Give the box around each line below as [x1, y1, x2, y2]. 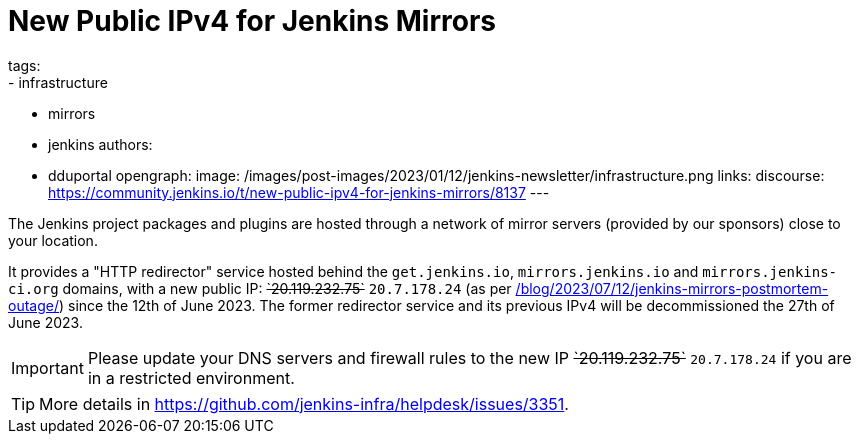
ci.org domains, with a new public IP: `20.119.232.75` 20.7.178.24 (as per [8, 279, 512, 297]
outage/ [8, 296, 59, 314]
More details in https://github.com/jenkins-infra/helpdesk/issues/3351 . [39, 393, 569, 414]
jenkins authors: [48, 135, 153, 153]
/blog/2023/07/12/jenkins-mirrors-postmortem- [515, 279, 829, 297]
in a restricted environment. [87, 367, 295, 388]
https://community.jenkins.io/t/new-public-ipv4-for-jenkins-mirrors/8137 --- [48, 183, 550, 201]
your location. [8, 231, 98, 249]
